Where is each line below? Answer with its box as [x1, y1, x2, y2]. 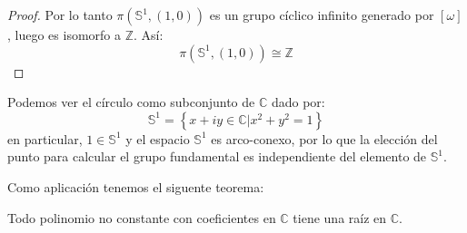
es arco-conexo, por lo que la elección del [211, 129, 438, 148]
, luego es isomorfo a [7, 25, 122, 44]
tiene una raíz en [293, 208, 387, 227]
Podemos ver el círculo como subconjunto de [7, 92, 255, 112]
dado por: [271, 92, 325, 112]
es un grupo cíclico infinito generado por [209, 5, 434, 24]
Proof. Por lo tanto [7, 5, 113, 24]
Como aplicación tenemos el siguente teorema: [7, 177, 264, 196]
